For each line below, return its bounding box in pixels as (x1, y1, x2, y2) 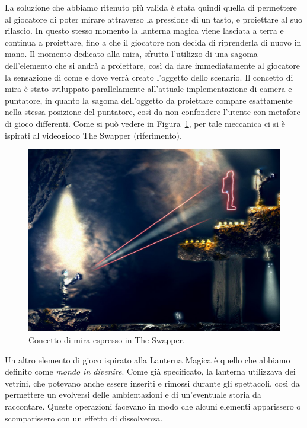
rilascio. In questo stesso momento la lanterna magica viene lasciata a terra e (5, 24, 284, 37)
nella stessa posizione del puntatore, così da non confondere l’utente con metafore (5, 106, 300, 118)
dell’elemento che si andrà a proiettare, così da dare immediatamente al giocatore (5, 59, 300, 71)
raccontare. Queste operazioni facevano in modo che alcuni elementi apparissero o (5, 400, 301, 412)
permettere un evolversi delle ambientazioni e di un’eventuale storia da (5, 388, 261, 401)
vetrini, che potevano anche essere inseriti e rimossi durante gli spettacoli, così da (5, 376, 300, 389)
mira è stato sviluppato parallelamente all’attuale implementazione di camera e (5, 82, 292, 95)
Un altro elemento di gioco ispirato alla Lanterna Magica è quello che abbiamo (5, 353, 290, 366)
